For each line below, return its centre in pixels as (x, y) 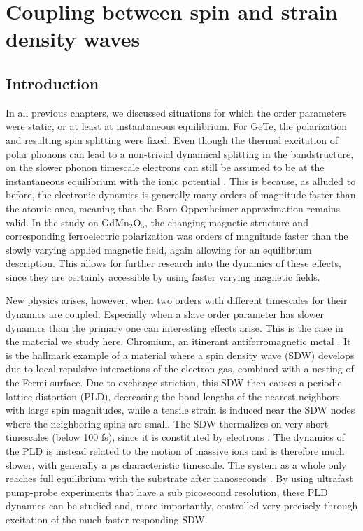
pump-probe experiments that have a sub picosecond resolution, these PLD (167, 492)
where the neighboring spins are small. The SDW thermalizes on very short (167, 423)
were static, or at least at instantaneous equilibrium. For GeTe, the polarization (177, 126)
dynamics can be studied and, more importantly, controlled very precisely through (182, 505)
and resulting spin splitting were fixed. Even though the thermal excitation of (172, 139)
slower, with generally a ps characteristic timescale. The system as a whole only (176, 464)
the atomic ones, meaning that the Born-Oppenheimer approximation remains (173, 208)
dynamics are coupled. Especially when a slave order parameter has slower (165, 314)
